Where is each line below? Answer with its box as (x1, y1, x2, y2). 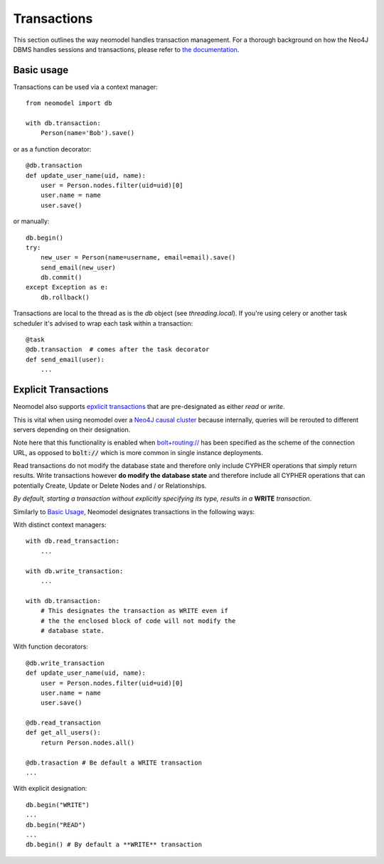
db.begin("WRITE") (26, 801, 90, 809)
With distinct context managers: (13, 521, 107, 529)
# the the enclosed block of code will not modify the (40, 617, 236, 625)
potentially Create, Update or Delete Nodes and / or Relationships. (13, 481, 207, 490)
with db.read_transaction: (26, 537, 120, 545)
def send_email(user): (26, 356, 105, 363)
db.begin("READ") (26, 821, 86, 828)
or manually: (13, 217, 50, 225)
